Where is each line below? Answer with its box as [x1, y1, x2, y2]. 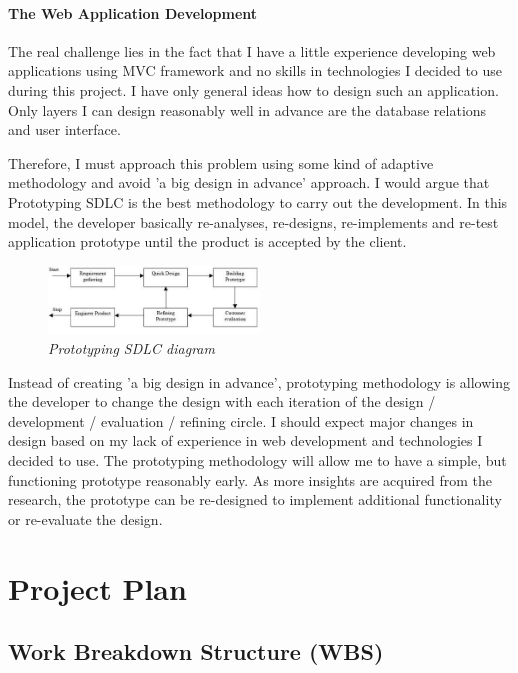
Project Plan [8, 567, 187, 608]
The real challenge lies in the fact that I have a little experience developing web [8, 40, 496, 61]
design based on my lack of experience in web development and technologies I [8, 430, 483, 451]
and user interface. [8, 119, 121, 140]
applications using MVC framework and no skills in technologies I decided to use [8, 60, 503, 81]
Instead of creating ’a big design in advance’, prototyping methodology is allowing [8, 371, 511, 392]
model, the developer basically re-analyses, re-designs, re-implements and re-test [8, 211, 499, 232]
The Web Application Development [8, 2, 258, 23]
